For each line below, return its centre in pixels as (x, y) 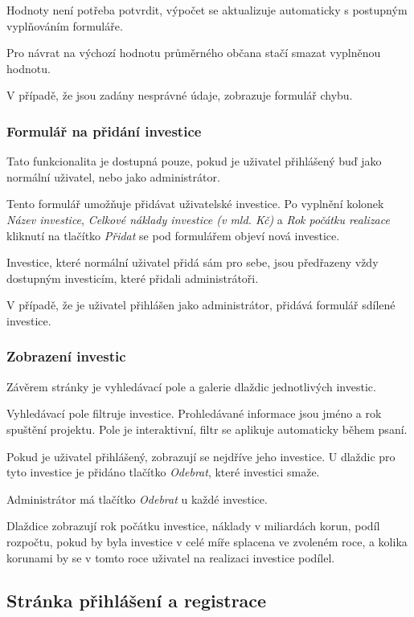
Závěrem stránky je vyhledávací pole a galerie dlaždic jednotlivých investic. (191, 386)
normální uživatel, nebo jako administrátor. (113, 176)
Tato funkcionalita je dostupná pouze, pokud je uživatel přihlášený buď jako (194, 161)
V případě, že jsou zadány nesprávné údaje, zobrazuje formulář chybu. (180, 95)
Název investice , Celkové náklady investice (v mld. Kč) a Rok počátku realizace (198, 219)
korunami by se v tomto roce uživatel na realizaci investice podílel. (171, 557)
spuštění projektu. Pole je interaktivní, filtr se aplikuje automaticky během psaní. (207, 429)
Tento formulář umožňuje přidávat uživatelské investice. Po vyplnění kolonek (195, 204)
